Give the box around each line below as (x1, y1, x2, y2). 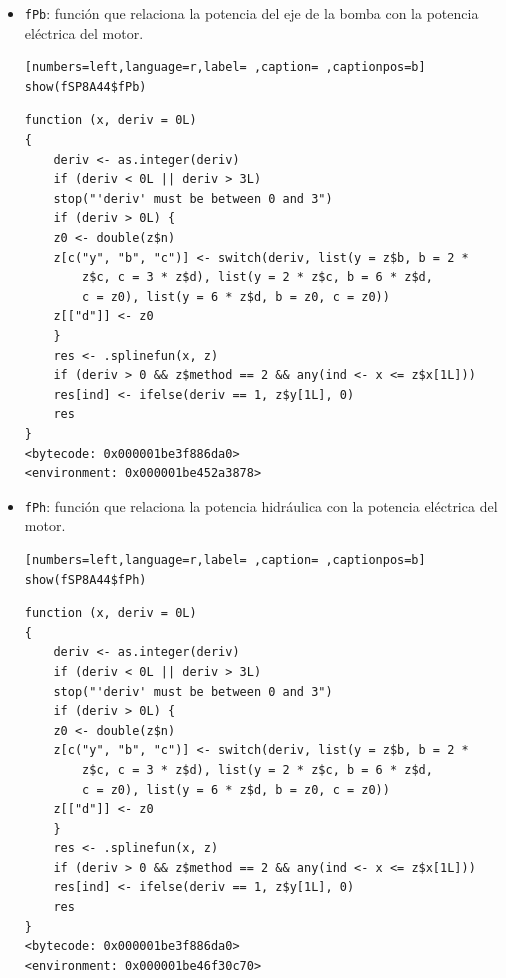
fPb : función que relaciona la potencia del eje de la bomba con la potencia (24, 3, 479, 23)
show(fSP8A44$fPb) (24, 79, 147, 94)
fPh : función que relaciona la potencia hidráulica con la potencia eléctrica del (24, 495, 498, 516)
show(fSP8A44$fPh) (24, 572, 147, 587)
